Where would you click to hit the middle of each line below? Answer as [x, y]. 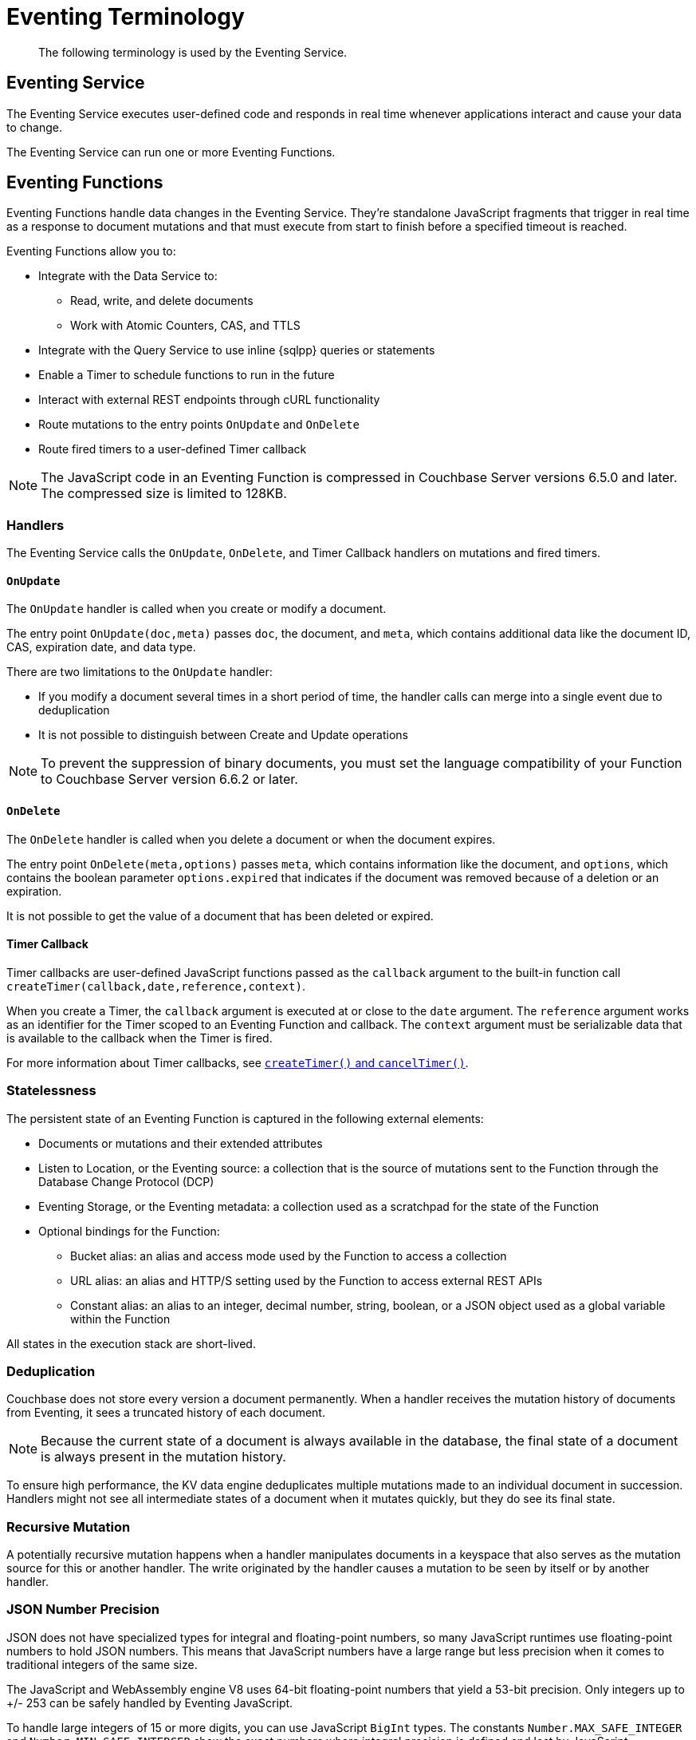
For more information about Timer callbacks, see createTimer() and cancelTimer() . [238, 1062]
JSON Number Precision [83, 1609]
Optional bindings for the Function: [129, 1231]
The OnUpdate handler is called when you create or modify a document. [197, 609]
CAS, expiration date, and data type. [101, 647]
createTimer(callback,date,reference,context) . [156, 986]
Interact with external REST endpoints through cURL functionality [209, 400]
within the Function [120, 1319]
